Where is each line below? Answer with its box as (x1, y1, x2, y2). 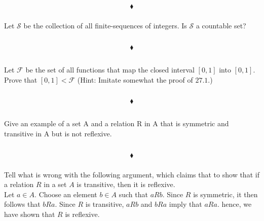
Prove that (4, 74, 37, 85)
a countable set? (196, 20, 246, 30)
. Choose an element (34, 189, 97, 199)
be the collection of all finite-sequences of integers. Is (23, 20, 187, 30)
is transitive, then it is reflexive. (77, 179, 175, 190)
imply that (169, 199, 202, 209)
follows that (4, 199, 41, 209)
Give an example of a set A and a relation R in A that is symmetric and (4, 118, 229, 129)
